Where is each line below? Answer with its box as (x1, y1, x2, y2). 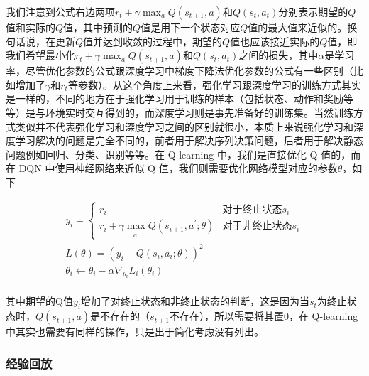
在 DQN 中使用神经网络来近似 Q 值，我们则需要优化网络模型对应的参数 (6, 161, 338, 176)
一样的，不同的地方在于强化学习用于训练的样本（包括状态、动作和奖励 (15, 91, 343, 106)
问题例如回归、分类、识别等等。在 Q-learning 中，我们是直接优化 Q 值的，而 (6, 146, 361, 161)
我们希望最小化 (6, 48, 75, 63)
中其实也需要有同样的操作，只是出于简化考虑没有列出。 (6, 324, 264, 339)
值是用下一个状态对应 (141, 20, 241, 34)
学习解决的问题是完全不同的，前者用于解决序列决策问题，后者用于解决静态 (15, 133, 363, 148)
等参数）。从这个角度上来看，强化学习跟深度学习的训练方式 (67, 77, 341, 92)
